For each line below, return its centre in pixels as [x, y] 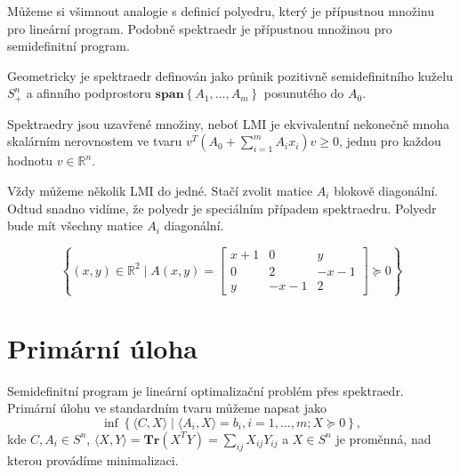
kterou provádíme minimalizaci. [93, 459]
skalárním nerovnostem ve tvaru [95, 141]
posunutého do [304, 93]
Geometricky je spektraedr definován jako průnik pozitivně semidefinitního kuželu [230, 75]
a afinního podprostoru [89, 93]
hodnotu [30, 161]
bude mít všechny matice [75, 225]
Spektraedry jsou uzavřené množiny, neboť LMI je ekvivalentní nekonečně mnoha [229, 123]
